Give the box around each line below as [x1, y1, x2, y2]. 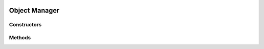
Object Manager [9, 6, 60, 15]
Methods [9, 34, 31, 41]
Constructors [9, 21, 42, 28]
